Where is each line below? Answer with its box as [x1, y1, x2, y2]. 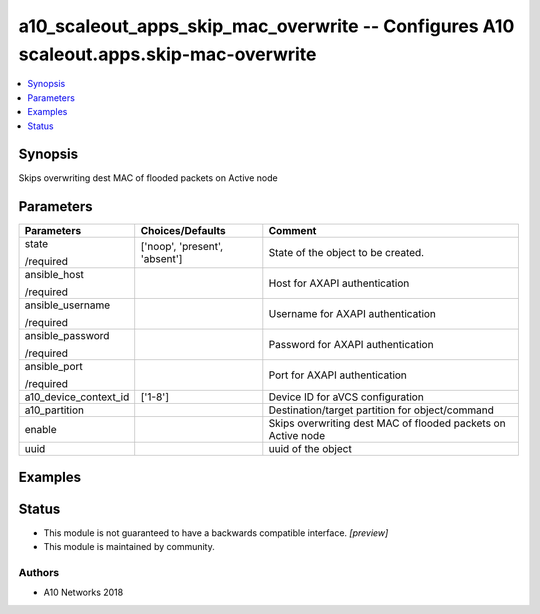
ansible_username [24, 298, 111, 312]
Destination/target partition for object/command [268, 403, 495, 417]
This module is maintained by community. [43, 541, 215, 553]
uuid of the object [268, 442, 352, 456]
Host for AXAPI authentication [268, 276, 410, 290]
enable [24, 423, 57, 437]
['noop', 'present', [140, 240, 224, 254]
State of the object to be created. [268, 246, 425, 260]
